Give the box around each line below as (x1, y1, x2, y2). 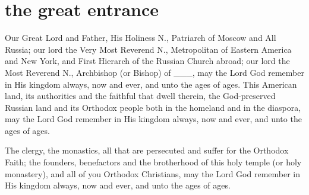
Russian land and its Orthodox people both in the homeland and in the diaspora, (5, 101, 301, 113)
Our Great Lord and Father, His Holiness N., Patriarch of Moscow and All (5, 31, 276, 44)
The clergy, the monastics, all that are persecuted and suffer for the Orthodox (5, 144, 289, 156)
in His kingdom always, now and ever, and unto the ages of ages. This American (5, 78, 297, 90)
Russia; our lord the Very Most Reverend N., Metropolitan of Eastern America (5, 43, 292, 55)
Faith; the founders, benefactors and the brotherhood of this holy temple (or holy (5, 156, 302, 168)
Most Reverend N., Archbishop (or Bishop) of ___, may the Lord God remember (5, 66, 304, 78)
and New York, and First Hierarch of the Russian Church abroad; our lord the (5, 55, 290, 67)
